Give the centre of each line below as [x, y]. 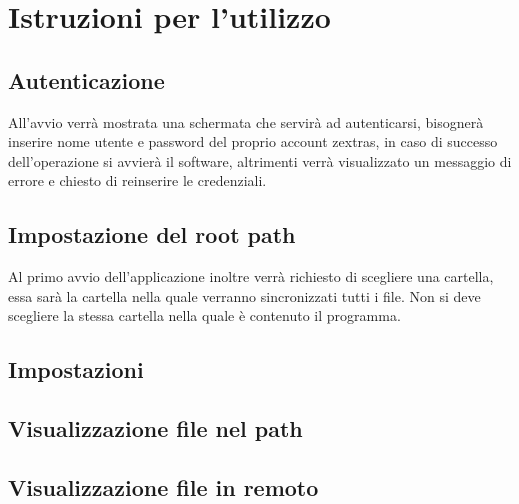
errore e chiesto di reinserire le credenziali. [137, 180]
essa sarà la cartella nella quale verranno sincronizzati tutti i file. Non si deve [244, 295]
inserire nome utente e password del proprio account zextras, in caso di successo [253, 141]
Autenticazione [86, 79]
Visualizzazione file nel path [155, 428]
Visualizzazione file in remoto [163, 486]
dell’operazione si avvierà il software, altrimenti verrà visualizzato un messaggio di [260, 160]
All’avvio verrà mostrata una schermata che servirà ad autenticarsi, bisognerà [246, 121]
